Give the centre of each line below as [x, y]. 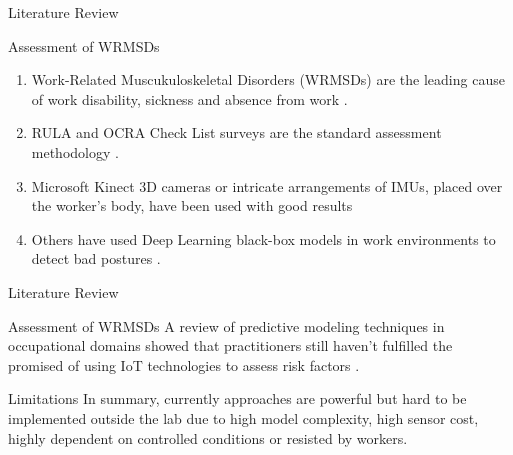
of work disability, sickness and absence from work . [189, 98]
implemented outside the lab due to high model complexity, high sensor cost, [243, 417]
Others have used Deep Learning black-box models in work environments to [263, 238]
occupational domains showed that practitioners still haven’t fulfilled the [230, 345]
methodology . [75, 151]
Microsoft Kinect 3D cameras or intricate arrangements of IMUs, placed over [267, 185]
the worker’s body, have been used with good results [192, 205]
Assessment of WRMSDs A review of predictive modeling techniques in [226, 325]
